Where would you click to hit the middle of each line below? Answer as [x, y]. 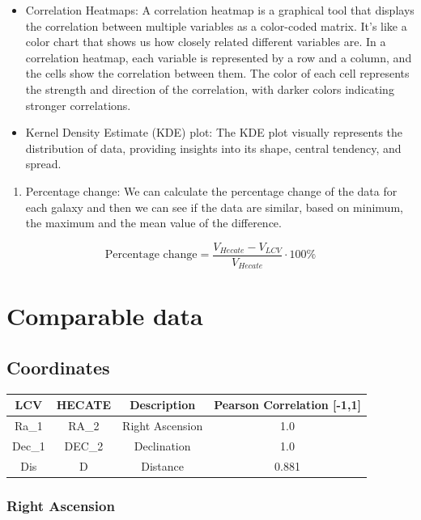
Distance [163, 465]
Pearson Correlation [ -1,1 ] [287, 405]
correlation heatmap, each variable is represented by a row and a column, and [219, 57]
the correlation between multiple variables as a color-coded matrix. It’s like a [216, 25]
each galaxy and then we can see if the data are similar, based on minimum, [214, 207]
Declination [162, 446]
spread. [43, 164]
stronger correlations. [78, 105]
